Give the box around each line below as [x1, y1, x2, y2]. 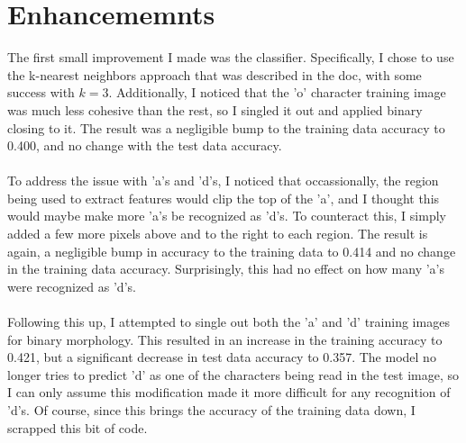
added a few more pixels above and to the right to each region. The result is [7, 224, 428, 243]
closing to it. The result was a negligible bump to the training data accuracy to [7, 118, 445, 137]
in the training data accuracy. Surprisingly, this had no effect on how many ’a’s [7, 259, 444, 278]
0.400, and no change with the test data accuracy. [7, 136, 282, 155]
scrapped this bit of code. [7, 418, 148, 437]
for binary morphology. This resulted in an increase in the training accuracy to [7, 330, 443, 348]
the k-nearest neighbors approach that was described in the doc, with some [7, 65, 422, 84]
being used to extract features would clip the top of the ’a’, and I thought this [7, 188, 440, 207]
